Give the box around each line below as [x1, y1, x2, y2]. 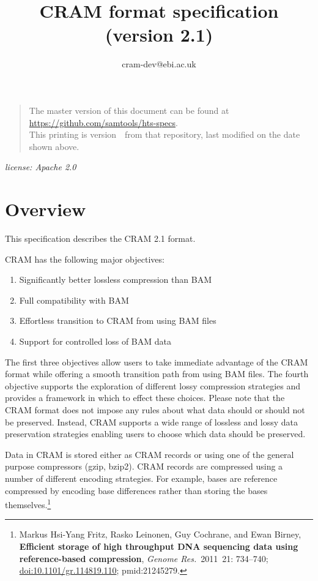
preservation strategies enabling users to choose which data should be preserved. [5, 427, 306, 440]
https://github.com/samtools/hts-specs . [29, 116, 178, 129]
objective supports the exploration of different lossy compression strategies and [5, 379, 301, 392]
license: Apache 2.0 [5, 160, 76, 173]
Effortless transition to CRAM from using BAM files [19, 314, 216, 327]
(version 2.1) [105, 22, 213, 47]
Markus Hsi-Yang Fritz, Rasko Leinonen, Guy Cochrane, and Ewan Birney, [19, 528, 301, 541]
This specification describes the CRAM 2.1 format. [5, 232, 196, 244]
